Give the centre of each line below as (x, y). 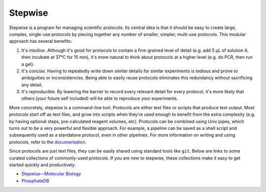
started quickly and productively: (43, 164)
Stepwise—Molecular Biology (51, 174)
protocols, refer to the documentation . (48, 142)
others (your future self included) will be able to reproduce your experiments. (100, 98)
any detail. (32, 85)
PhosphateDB (35, 181)
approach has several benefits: (41, 41)
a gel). (28, 64)
